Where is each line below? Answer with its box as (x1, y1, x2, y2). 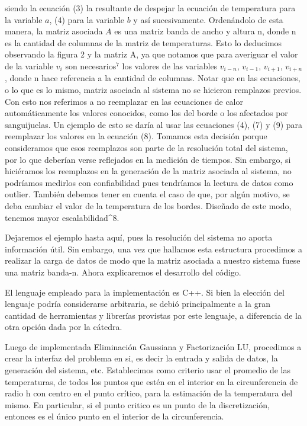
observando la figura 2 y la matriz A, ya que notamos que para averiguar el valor (5, 48, 298, 60)
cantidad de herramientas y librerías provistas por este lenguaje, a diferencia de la (5, 309, 302, 321)
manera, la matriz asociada (5, 25, 103, 37)
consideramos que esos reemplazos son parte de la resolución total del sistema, (5, 141, 288, 153)
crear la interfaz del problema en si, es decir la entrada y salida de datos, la (5, 352, 278, 364)
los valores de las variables (122, 59, 218, 72)
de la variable (5, 59, 54, 72)
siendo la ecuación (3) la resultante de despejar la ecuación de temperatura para (5, 2, 296, 14)
